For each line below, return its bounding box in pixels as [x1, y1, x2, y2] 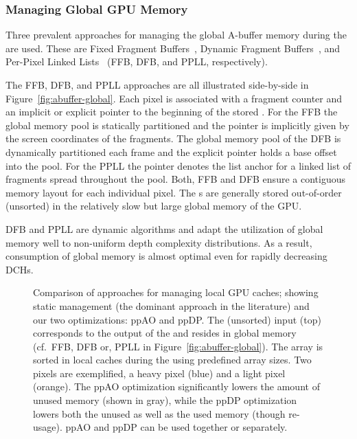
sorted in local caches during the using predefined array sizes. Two [33, 352, 312, 367]
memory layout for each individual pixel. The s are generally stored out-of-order [5, 185, 342, 199]
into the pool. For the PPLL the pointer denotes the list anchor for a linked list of [5, 158, 352, 172]
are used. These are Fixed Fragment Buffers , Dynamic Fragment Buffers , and [5, 41, 341, 55]
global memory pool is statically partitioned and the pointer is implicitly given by [5, 117, 349, 132]
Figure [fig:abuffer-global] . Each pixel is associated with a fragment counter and [5, 91, 343, 105]
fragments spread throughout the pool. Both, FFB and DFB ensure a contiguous [5, 172, 345, 186]
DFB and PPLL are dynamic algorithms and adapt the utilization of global [5, 221, 323, 236]
